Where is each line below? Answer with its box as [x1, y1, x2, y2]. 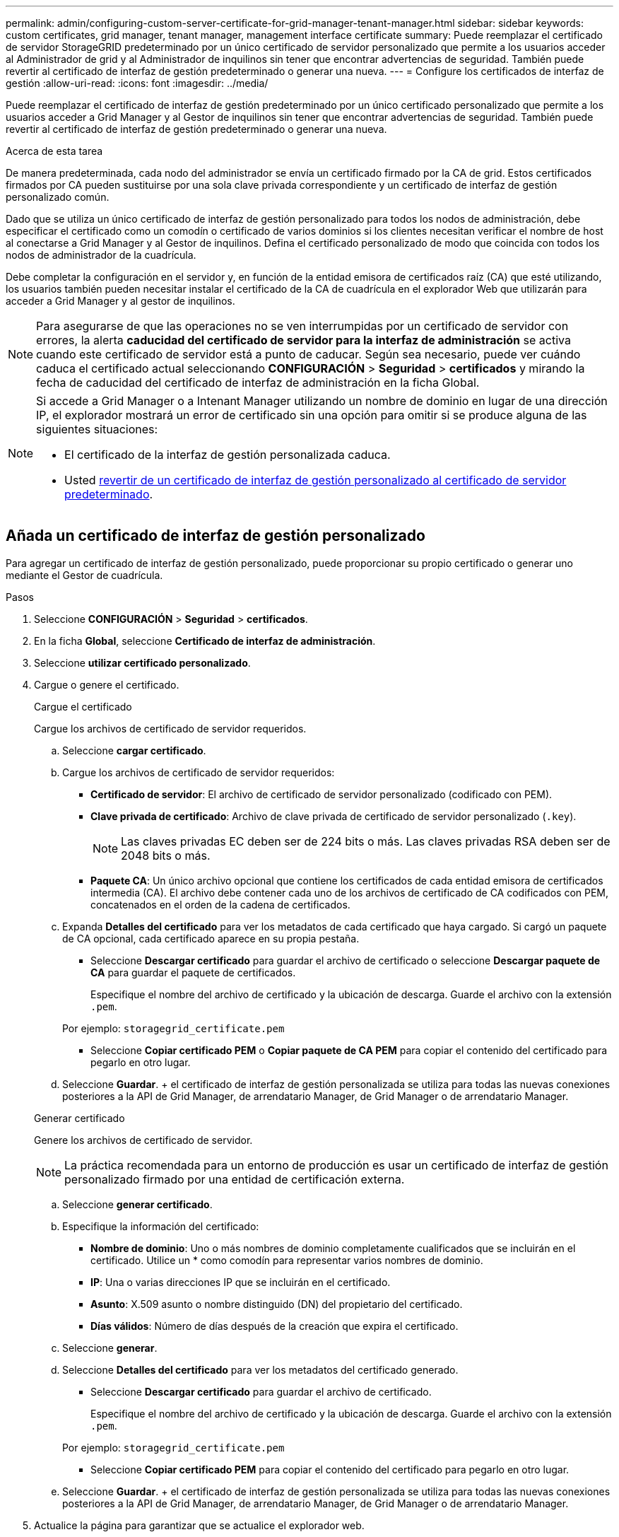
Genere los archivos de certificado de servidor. [34, 1133, 253, 1146]
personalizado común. [6, 191, 110, 203]
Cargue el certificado [34, 700, 132, 713]
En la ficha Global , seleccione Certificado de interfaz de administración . [34, 634, 376, 647]
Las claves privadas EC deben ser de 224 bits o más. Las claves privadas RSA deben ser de [121, 834, 611, 848]
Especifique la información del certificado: [62, 1220, 259, 1232]
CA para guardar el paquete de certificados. [90, 966, 296, 978]
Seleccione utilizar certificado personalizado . [34, 656, 251, 669]
